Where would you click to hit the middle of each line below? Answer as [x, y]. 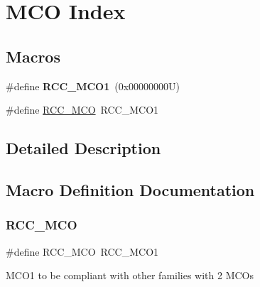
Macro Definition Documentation [130, 189]
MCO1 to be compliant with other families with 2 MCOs [130, 275]
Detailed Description [83, 148]
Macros [33, 56]
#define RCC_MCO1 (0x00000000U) [93, 86]
